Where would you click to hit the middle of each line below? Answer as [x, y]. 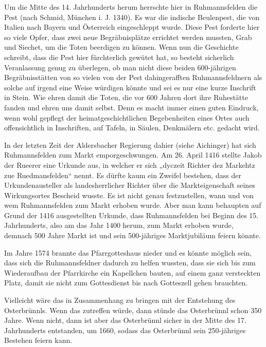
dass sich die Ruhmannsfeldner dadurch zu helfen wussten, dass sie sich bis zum [130, 263]
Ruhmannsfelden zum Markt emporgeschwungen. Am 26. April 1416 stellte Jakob [133, 155]
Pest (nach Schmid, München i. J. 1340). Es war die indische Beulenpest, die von [132, 17]
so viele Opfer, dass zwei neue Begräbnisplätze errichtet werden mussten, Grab [128, 37]
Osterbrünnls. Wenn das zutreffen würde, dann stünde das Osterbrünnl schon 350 [133, 310]
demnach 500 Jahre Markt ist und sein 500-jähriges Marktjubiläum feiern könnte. [132, 235]
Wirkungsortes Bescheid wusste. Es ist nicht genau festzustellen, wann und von [129, 195]
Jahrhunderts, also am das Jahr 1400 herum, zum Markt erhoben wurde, [119, 225]
